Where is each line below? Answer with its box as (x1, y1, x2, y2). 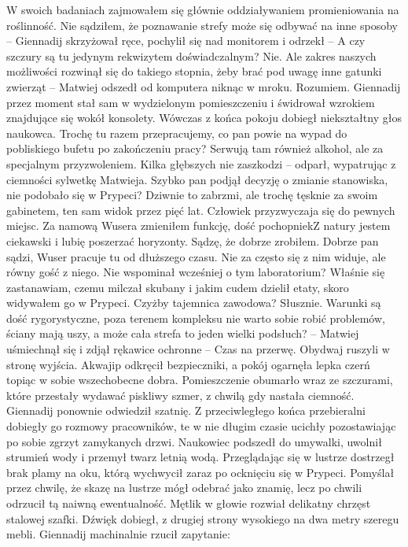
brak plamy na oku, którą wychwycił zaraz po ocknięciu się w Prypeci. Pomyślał (6, 464, 395, 480)
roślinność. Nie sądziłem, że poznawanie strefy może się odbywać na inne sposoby (6, 17, 398, 33)
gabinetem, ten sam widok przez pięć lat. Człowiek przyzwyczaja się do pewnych (6, 201, 395, 218)
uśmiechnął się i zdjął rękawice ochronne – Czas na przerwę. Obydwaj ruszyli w (6, 341, 390, 357)
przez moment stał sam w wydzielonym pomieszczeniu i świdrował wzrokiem (6, 94, 375, 110)
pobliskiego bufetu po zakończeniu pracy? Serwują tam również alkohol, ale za (6, 140, 384, 157)
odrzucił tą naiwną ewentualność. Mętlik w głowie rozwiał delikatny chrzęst (6, 495, 371, 511)
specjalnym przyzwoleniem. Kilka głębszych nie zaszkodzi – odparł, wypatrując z (6, 155, 396, 172)
